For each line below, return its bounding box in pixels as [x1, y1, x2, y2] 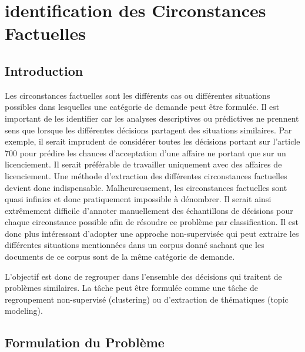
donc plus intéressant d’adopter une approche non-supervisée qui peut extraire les [5, 227, 299, 239]
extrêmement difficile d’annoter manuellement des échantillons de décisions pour [5, 204, 293, 216]
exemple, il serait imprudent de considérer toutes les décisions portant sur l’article [5, 135, 300, 147]
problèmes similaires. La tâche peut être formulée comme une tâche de [5, 281, 259, 294]
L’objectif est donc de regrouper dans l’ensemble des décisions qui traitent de [5, 270, 282, 282]
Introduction [5, 61, 83, 79]
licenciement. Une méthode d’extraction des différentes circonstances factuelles [5, 169, 287, 182]
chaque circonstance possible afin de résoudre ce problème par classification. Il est [5, 216, 299, 228]
